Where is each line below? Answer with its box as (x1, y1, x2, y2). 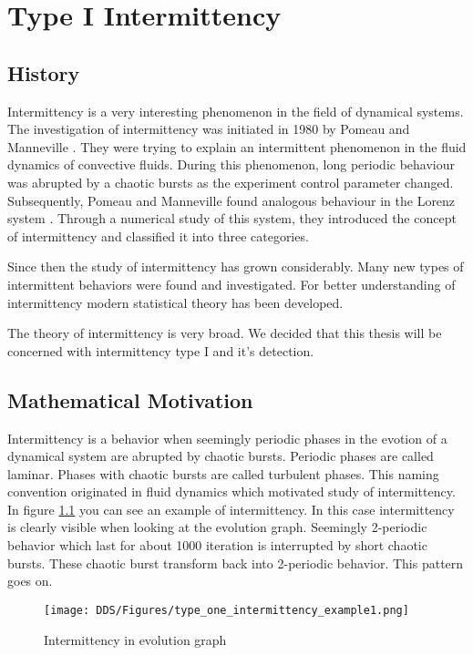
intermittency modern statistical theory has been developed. (7, 292, 344, 312)
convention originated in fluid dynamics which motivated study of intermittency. (7, 482, 456, 501)
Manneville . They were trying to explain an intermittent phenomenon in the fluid (7, 137, 467, 156)
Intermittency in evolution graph (44, 629, 227, 649)
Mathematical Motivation (7, 385, 253, 414)
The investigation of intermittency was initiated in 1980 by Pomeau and (7, 119, 410, 138)
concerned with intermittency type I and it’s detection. (7, 341, 314, 360)
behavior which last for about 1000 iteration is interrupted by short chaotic (7, 536, 427, 555)
